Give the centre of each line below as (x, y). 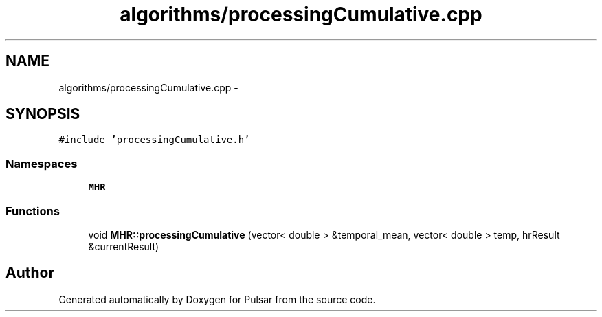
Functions (33, 211)
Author (30, 273)
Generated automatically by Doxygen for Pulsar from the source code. (217, 299)
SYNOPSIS (43, 114)
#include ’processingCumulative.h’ (154, 140)
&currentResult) (124, 246)
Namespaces (42, 163)
